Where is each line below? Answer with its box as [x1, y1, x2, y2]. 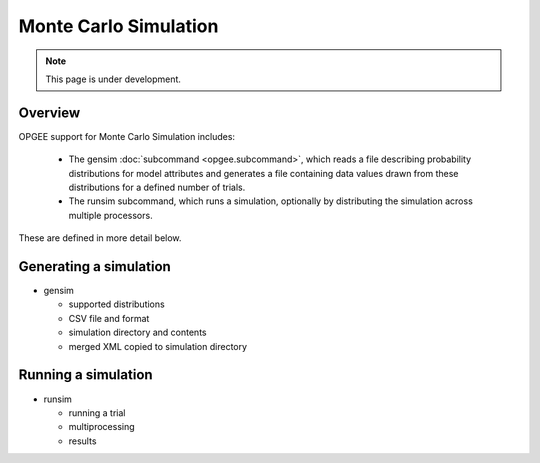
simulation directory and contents [68, 326, 207, 339]
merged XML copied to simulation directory [68, 340, 248, 352]
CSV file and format [68, 312, 150, 324]
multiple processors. [68, 209, 154, 221]
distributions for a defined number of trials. [68, 181, 246, 194]
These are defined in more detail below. [18, 232, 182, 244]
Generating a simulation [18, 258, 172, 275]
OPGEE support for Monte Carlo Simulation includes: [18, 130, 235, 142]
